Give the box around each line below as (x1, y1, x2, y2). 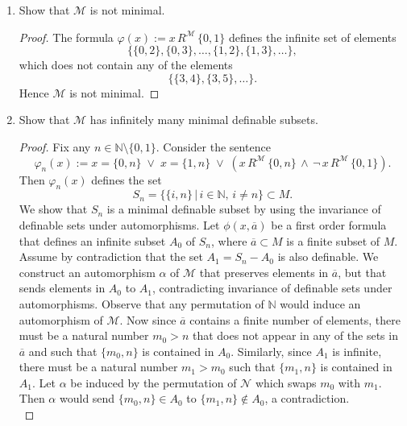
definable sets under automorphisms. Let (19, 216, 220, 233)
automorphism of (19, 311, 103, 328)
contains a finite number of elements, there (189, 311, 401, 328)
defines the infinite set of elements (228, 28, 397, 45)
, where (211, 232, 247, 249)
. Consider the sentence (156, 138, 271, 155)
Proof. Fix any (19, 138, 91, 155)
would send (59, 390, 115, 407)
